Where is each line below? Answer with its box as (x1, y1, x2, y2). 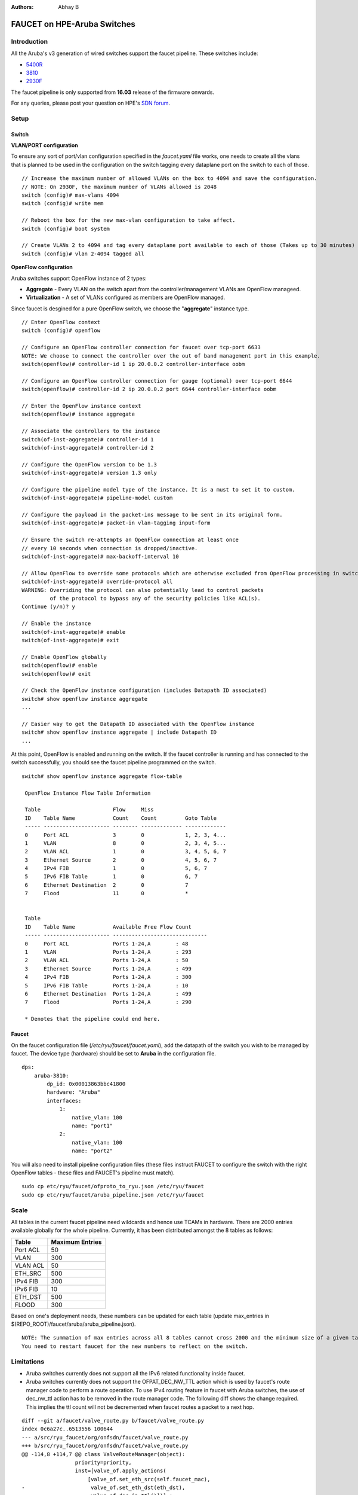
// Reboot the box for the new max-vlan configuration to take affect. (21, 217, 236, 224)
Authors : (11, 4, 34, 10)
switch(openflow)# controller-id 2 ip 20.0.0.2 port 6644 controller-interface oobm (21, 386, 277, 393)
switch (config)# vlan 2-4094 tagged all (21, 250, 144, 257)
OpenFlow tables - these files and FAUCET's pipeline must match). (11, 1169, 175, 1176)
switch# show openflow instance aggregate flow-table (21, 773, 182, 780)
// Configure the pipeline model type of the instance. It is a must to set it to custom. (21, 486, 295, 493)
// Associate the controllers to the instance (21, 428, 161, 435)
